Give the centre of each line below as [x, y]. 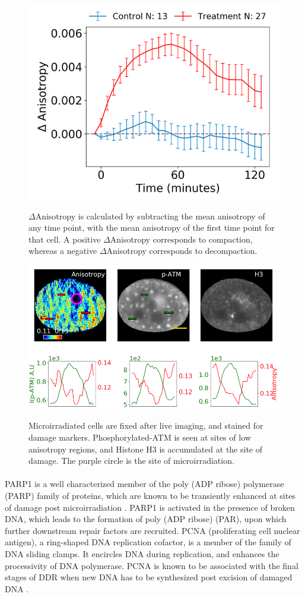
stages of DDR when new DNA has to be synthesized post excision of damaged [149, 577]
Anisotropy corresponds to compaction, [181, 239]
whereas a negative [63, 251]
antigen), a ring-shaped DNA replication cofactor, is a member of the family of [148, 542]
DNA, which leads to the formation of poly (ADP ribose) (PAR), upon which [146, 519]
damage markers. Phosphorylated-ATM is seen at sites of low [140, 437]
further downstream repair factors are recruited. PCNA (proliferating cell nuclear [152, 530]
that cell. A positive [65, 239]
